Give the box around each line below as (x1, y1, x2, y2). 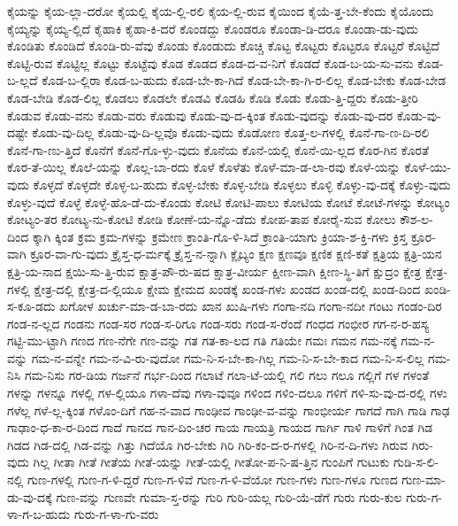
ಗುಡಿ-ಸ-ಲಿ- (393, 453, 439, 471)
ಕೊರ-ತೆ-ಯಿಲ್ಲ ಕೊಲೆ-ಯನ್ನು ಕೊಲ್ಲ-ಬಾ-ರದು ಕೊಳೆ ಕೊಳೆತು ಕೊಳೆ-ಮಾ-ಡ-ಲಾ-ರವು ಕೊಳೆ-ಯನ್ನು (7, 158, 401, 176)
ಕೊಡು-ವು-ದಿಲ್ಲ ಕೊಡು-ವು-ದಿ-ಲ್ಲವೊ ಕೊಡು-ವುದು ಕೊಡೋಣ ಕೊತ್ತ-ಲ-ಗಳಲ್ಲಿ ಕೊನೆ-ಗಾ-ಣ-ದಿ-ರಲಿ (32, 123, 430, 142)
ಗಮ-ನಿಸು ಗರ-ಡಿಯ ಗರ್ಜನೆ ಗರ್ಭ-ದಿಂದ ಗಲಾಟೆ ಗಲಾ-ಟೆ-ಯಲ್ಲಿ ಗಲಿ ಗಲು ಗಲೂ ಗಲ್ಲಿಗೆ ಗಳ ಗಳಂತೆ (24, 366, 430, 384)
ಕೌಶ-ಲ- (400, 210, 433, 228)
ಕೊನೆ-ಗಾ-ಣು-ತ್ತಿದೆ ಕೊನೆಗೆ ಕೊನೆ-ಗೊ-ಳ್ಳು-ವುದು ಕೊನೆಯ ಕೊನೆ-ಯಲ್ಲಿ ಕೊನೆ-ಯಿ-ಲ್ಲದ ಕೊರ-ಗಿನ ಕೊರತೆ (7, 140, 429, 159)
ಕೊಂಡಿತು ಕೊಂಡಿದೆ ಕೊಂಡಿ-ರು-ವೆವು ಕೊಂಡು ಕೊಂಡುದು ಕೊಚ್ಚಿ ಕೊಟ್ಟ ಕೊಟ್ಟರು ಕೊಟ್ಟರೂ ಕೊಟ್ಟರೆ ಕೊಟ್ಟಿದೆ (7, 36, 439, 55)
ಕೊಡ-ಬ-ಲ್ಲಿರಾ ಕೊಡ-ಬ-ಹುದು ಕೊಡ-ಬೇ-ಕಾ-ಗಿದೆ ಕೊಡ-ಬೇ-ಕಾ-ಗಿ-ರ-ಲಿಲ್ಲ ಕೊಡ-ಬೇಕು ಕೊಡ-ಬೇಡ (42, 71, 447, 89)
